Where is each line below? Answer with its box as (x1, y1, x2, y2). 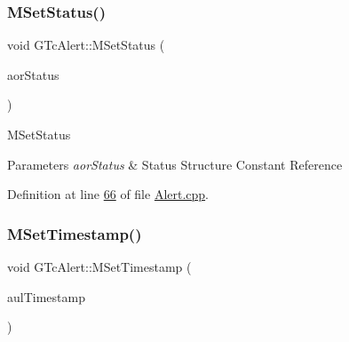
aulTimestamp (7, 287, 85, 306)
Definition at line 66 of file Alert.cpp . (7, 185, 210, 203)
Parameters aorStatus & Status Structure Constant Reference (7, 155, 343, 173)
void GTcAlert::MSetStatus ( (7, 36, 165, 54)
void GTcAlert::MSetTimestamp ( (7, 258, 192, 275)
